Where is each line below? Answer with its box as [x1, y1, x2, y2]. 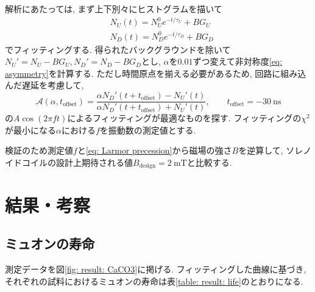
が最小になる [5, 123, 56, 136]
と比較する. [186, 155, 232, 168]
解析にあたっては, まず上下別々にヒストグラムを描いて [5, 2, 222, 15]
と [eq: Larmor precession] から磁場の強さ [77, 144, 232, 157]
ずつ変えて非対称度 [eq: [193, 55, 283, 68]
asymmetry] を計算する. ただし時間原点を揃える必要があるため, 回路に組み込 [5, 66, 306, 79]
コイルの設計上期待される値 [21, 155, 133, 168]
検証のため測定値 [5, 144, 73, 157]
